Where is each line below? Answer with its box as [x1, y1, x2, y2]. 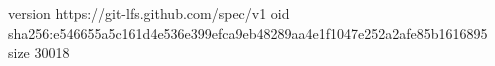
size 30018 [8, 42, 70, 63]
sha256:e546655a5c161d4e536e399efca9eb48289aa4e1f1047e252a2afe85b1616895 [8, 22, 488, 43]
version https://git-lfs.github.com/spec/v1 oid [8, 3, 290, 23]
